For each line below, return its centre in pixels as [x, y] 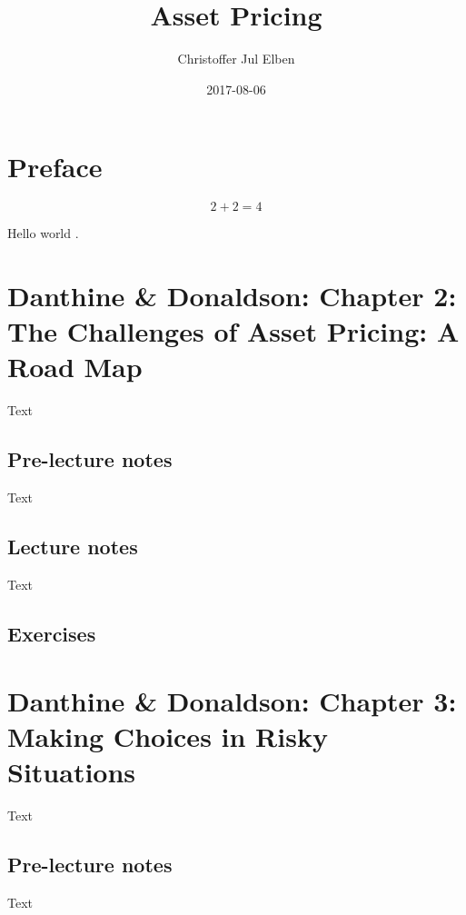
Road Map [75, 367]
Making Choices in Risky [168, 736]
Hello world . [43, 233]
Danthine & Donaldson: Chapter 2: [232, 296]
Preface [55, 167]
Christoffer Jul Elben [236, 59]
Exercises [52, 633]
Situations [72, 771]
